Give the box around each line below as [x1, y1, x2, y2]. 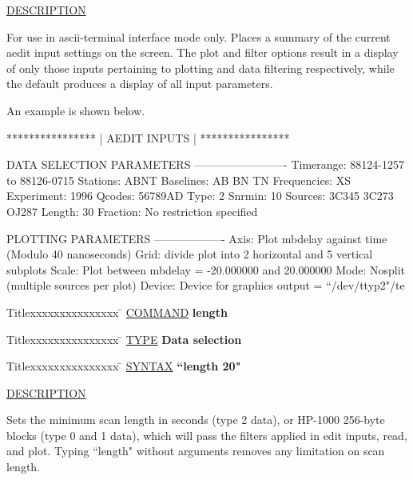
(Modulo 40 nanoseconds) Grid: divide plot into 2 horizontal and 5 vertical [6, 246, 373, 262]
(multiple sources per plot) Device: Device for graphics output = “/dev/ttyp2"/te [6, 277, 405, 294]
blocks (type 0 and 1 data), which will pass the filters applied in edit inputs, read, [6, 426, 407, 443]
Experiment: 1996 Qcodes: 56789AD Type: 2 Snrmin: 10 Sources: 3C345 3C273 [6, 187, 394, 204]
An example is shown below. [6, 102, 145, 118]
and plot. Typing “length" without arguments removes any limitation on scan [6, 442, 385, 459]
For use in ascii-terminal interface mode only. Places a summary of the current [6, 28, 391, 45]
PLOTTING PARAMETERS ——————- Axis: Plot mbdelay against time [6, 230, 387, 246]
